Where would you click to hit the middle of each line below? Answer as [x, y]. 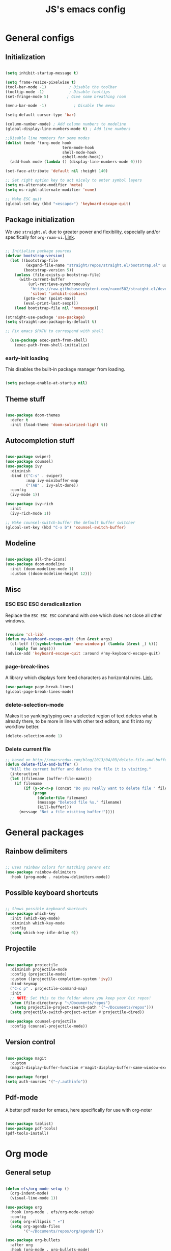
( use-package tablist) [29, 1123]
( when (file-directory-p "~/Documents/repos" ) [60, 1003]
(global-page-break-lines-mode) [39, 692]
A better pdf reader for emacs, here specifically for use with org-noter [79, 1110]
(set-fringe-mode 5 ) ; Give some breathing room [66, 96]
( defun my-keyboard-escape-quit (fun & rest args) [59, 639]
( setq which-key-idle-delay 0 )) [44, 933]
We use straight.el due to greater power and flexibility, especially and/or [83, 232]
